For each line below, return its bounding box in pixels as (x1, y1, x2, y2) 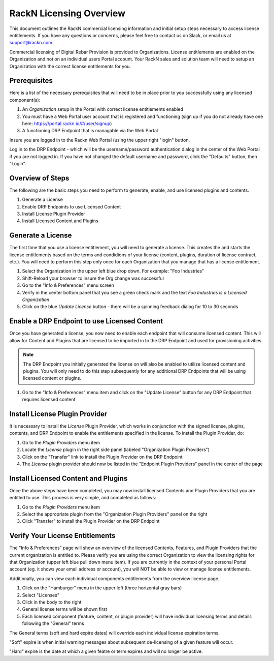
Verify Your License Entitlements (9, 531, 116, 540)
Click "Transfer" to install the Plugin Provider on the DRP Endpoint (22, 518, 160, 524)
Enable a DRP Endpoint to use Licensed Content (9, 317, 163, 325)
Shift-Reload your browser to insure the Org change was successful (22, 275, 164, 281)
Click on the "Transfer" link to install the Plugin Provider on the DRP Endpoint (22, 454, 183, 460)
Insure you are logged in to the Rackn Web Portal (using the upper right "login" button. (9, 137, 190, 143)
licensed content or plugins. (23, 375, 81, 381)
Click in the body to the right (22, 599, 82, 605)
